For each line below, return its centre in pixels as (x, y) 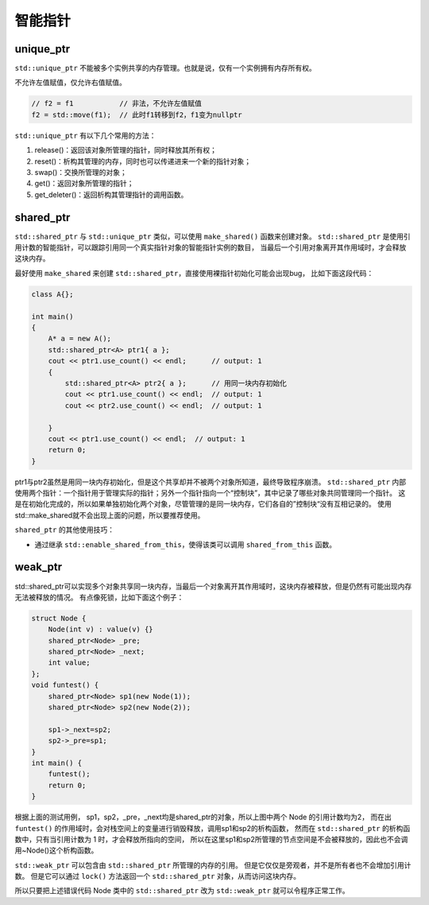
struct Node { (59, 618)
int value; (69, 663)
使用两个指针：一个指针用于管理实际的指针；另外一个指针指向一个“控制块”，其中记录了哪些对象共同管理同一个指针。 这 (210, 493)
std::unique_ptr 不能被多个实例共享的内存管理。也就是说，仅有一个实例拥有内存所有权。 (166, 68)
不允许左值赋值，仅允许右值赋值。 (70, 83)
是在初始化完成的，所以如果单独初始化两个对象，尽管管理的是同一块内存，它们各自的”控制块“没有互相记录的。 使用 (203, 504)
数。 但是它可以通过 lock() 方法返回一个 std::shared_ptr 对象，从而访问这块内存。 (158, 876)
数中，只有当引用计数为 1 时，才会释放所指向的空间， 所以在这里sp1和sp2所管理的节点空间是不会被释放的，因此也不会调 (211, 839)
